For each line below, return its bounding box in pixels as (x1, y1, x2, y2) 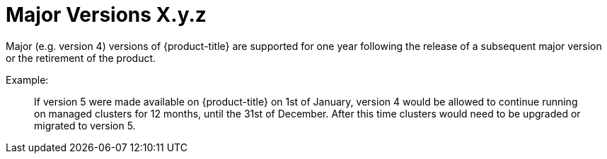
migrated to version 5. (34, 119, 136, 132)
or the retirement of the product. (6, 51, 156, 64)
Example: (6, 73, 49, 86)
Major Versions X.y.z (6, 3, 207, 27)
